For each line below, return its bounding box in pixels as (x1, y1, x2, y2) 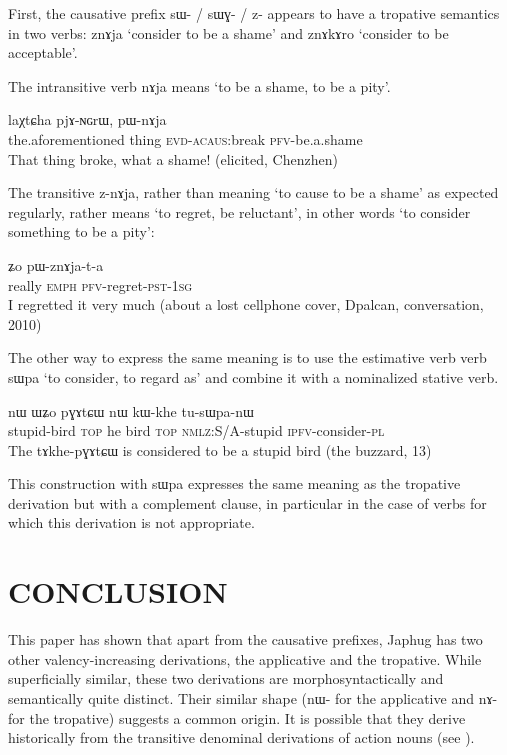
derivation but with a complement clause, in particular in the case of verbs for (8, 492, 487, 513)
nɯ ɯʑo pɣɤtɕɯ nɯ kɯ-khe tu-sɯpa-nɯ (8, 400, 254, 421)
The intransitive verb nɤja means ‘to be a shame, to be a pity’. (8, 75, 391, 96)
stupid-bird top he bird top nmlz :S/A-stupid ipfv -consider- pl (8, 420, 385, 441)
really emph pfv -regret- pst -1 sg (8, 274, 193, 295)
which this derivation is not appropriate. (8, 512, 255, 533)
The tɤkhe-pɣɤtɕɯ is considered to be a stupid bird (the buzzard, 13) (8, 439, 432, 460)
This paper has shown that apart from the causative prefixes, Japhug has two (8, 629, 483, 650)
